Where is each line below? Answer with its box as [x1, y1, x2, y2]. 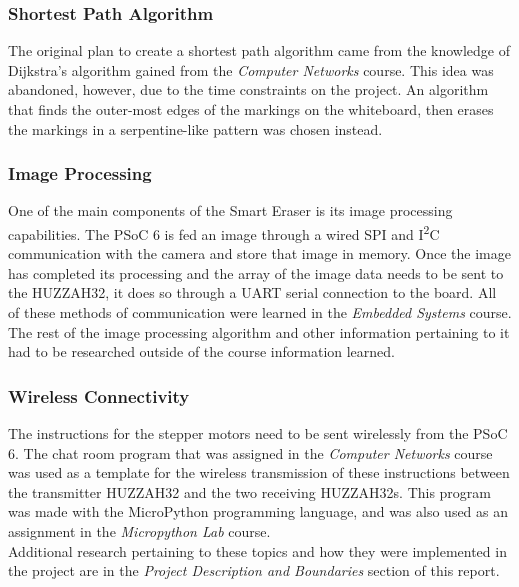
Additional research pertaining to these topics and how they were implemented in [8, 540, 507, 561]
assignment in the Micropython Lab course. [8, 521, 271, 541]
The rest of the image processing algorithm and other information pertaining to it [8, 321, 510, 342]
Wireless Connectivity [8, 383, 190, 408]
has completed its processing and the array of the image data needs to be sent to [8, 262, 504, 283]
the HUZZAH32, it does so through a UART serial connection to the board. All [8, 282, 497, 303]
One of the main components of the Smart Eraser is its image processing [8, 200, 453, 221]
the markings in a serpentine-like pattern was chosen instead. [8, 118, 383, 139]
